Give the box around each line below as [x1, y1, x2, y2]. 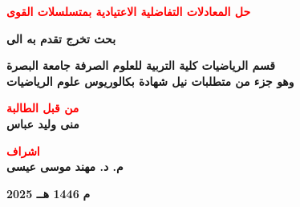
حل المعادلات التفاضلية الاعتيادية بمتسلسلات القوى [6, 3, 251, 19]
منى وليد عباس [6, 115, 79, 132]
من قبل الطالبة [6, 99, 79, 116]
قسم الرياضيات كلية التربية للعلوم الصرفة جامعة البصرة [6, 57, 276, 74]
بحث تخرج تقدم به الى [6, 30, 116, 47]
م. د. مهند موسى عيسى [6, 158, 124, 175]
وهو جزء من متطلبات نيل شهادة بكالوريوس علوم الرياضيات [6, 72, 294, 89]
